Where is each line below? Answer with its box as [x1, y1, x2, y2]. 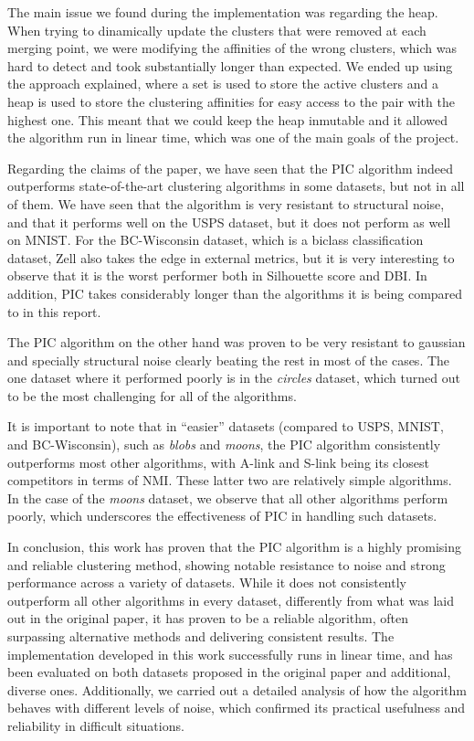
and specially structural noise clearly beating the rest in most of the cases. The [7, 350, 450, 369]
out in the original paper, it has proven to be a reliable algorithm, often [7, 609, 408, 628]
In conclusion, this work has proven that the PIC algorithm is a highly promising [7, 537, 461, 556]
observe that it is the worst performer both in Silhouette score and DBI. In [7, 266, 427, 285]
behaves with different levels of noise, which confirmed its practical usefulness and [7, 698, 466, 717]
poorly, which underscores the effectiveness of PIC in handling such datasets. [7, 506, 437, 525]
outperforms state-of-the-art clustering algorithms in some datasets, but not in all [7, 176, 465, 196]
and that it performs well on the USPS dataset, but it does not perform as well [7, 212, 451, 231]
